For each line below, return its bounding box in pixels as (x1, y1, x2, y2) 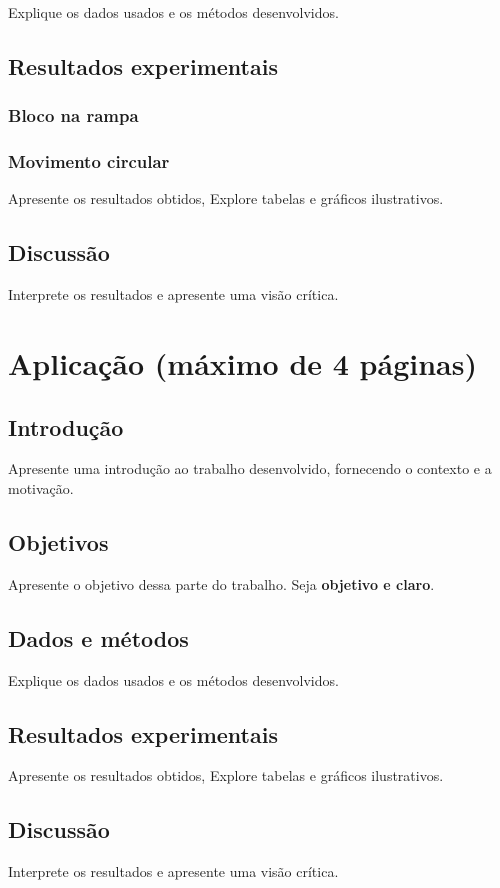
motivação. (8, 478, 74, 498)
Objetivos (8, 526, 109, 557)
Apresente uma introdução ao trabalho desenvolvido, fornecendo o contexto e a (8, 458, 492, 479)
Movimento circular (8, 149, 170, 174)
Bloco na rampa (8, 103, 139, 128)
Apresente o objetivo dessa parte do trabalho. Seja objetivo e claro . (8, 573, 435, 594)
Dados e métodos (8, 622, 189, 653)
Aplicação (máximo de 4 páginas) (8, 343, 477, 384)
